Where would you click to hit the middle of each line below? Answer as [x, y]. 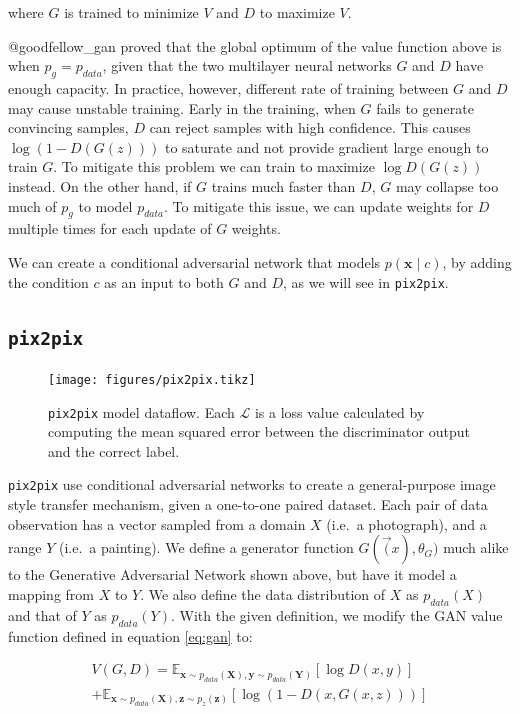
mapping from [51, 593]
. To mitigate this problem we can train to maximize [214, 166]
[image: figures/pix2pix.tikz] [152, 379]
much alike [476, 547]
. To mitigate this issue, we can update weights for [319, 205]
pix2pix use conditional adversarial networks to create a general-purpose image [252, 484]
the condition [48, 281]
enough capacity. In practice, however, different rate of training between [228, 87]
